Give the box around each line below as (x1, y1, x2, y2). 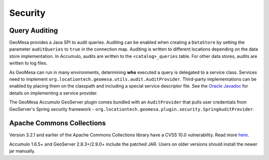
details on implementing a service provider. (9, 90, 98, 96)
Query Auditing (9, 26, 58, 35)
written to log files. (9, 60, 48, 66)
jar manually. (9, 148, 36, 154)
